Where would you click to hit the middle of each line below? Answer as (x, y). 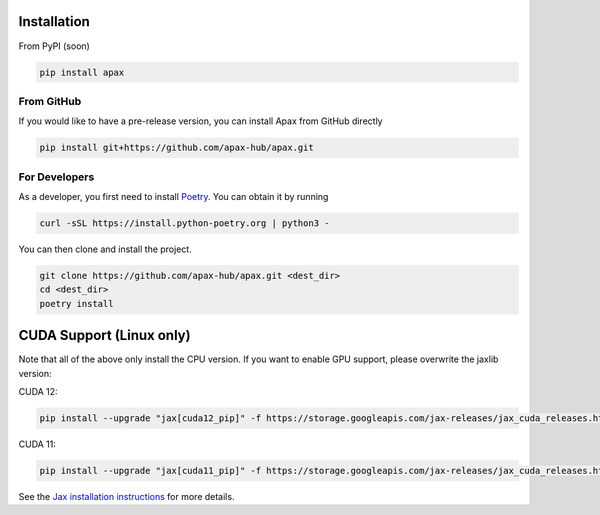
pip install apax (82, 72)
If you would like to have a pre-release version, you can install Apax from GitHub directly (201, 121)
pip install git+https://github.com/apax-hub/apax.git (176, 148)
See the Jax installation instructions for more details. (126, 496)
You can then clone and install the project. (105, 249)
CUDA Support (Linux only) (104, 335)
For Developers (56, 177)
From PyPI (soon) (54, 46)
